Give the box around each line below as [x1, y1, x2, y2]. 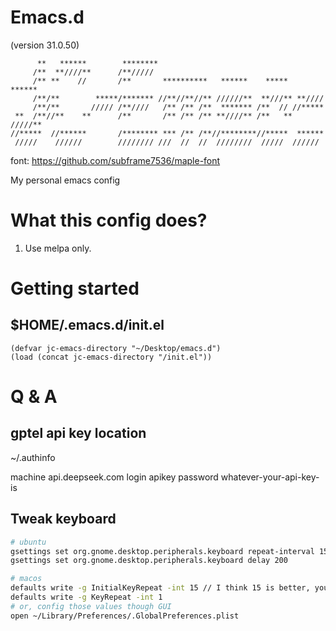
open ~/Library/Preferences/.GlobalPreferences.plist [10, 611, 240, 621]
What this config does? [10, 209, 208, 232]
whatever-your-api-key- [220, 471, 320, 483]
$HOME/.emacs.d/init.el [10, 317, 165, 334]
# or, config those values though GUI [10, 601, 172, 611]
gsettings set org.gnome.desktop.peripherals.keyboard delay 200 [10, 556, 288, 566]
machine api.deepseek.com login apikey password [10, 471, 219, 483]
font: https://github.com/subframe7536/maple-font [10, 154, 221, 166]
